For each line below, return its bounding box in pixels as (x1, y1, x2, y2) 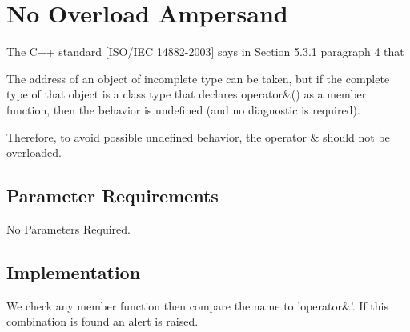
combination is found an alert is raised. (6, 313, 199, 330)
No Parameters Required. (6, 220, 131, 237)
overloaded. (6, 144, 62, 161)
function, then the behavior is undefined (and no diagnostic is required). (6, 101, 360, 118)
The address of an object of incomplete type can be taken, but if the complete (6, 70, 390, 86)
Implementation (6, 259, 141, 284)
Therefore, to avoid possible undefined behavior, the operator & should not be (6, 128, 390, 145)
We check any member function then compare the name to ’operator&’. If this (6, 297, 388, 314)
